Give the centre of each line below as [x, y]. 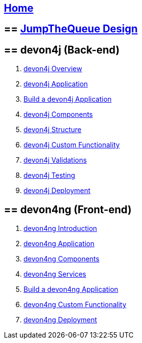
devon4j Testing [49, 175]
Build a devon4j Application [68, 99]
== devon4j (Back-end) [62, 50]
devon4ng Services [55, 274]
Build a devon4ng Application [71, 289]
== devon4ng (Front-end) [68, 209]
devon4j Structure [53, 130]
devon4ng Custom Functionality [75, 305]
